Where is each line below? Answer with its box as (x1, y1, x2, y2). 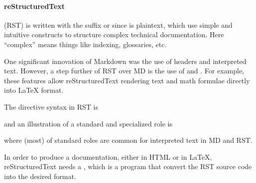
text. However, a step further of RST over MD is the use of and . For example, (4, 65, 245, 76)
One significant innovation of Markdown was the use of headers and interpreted (4, 56, 247, 66)
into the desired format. (4, 171, 76, 181)
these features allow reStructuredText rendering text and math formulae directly (4, 75, 250, 85)
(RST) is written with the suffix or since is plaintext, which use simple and (4, 19, 233, 30)
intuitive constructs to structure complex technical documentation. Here (4, 29, 224, 40)
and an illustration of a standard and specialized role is (4, 118, 173, 128)
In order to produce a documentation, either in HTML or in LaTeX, (4, 151, 212, 162)
